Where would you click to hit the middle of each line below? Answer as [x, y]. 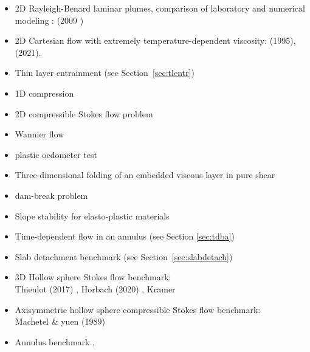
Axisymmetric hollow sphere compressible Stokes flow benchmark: [138, 309]
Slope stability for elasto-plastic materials [92, 216]
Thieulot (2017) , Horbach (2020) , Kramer [95, 288]
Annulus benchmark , [55, 341]
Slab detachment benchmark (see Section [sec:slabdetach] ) [124, 256]
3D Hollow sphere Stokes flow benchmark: [93, 277]
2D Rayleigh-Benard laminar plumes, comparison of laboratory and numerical [160, 8]
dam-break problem [51, 195]
